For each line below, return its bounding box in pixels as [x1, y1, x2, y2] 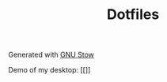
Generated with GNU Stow [8, 50, 95, 60]
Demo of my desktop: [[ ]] [8, 65, 91, 75]
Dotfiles [106, 6, 160, 24]
